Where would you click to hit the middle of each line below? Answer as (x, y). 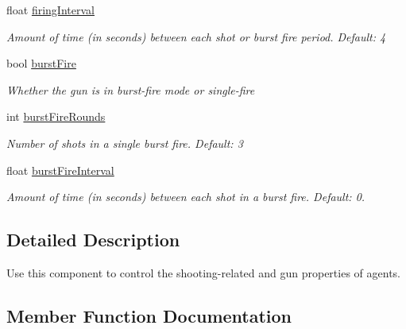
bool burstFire (41, 63)
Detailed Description (93, 240)
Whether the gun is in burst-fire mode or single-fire (131, 89)
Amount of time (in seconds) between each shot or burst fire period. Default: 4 (196, 36)
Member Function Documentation (149, 315)
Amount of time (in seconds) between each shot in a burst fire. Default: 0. (186, 197)
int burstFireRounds (56, 116)
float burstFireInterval (60, 170)
